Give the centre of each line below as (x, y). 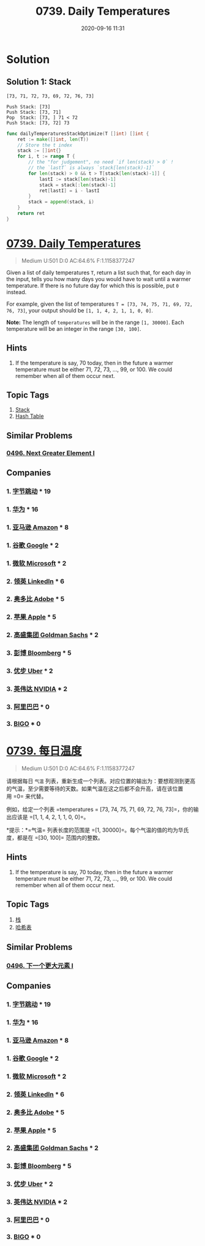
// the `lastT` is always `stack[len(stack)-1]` (91, 168)
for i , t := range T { (46, 157)
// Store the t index (45, 145)
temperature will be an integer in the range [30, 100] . (74, 328)
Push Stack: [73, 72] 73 (38, 123)
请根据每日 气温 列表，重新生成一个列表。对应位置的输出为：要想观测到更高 (101, 781)
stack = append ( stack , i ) (61, 202)
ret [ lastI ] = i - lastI (69, 191)
